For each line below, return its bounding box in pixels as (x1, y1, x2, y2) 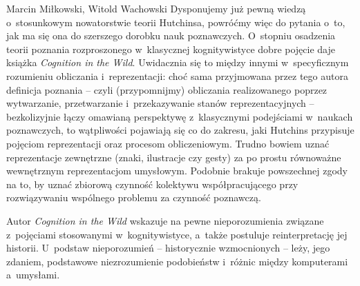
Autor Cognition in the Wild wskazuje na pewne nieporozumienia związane (6, 213, 324, 227)
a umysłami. (6, 267, 60, 282)
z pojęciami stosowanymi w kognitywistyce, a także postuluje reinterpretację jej (6, 227, 348, 241)
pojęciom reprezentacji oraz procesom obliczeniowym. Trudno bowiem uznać (6, 136, 330, 150)
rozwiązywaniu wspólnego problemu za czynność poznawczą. (6, 190, 261, 205)
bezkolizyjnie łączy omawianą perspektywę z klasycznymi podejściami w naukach (6, 109, 353, 123)
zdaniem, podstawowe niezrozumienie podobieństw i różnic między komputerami (6, 254, 348, 268)
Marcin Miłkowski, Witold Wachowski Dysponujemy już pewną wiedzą (6, 1, 306, 15)
